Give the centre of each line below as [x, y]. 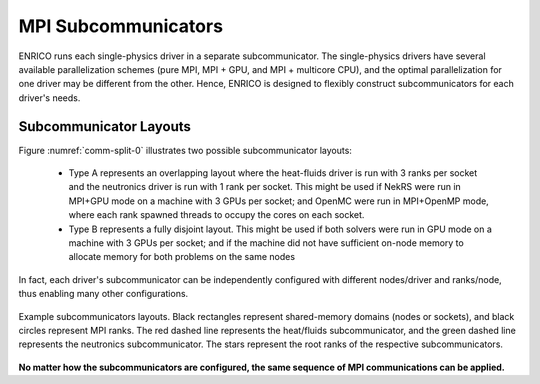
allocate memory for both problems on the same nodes [181, 257]
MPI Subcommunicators [121, 26]
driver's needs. [49, 97]
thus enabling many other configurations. [103, 294]
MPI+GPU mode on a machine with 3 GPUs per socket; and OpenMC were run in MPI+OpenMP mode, [278, 201]
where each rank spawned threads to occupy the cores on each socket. [216, 215]
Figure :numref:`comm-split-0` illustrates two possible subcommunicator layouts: [185, 150]
